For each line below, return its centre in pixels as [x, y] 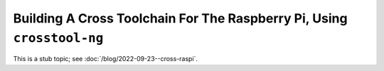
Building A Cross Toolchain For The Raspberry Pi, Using [180, 18]
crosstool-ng [58, 38]
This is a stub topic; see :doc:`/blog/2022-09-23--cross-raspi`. [106, 59]
